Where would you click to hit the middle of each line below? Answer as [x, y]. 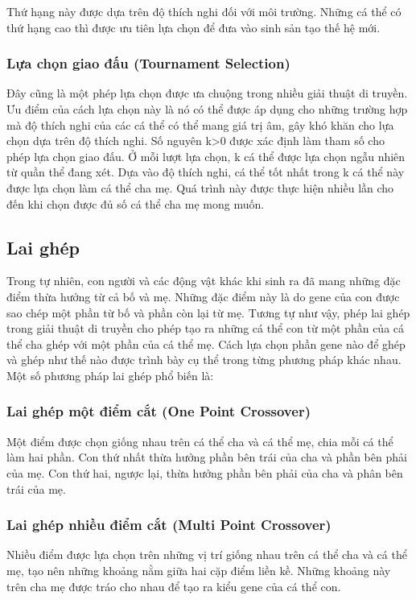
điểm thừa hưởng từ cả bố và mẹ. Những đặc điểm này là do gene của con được [203, 296]
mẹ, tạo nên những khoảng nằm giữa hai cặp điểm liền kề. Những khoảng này [199, 570]
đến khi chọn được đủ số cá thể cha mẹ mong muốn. [136, 203]
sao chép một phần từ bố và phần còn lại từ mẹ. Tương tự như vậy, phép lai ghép [208, 312]
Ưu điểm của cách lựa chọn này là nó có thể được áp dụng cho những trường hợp [207, 109]
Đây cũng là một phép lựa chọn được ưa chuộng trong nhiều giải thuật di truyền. [207, 93]
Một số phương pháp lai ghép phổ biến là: [110, 375]
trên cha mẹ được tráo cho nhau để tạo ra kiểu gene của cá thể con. [174, 586]
